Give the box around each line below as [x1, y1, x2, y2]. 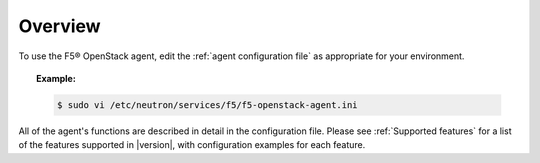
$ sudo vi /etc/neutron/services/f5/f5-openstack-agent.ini [56, 99, 359, 110]
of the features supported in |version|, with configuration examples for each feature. [18, 139, 366, 151]
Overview [18, 15, 101, 37]
